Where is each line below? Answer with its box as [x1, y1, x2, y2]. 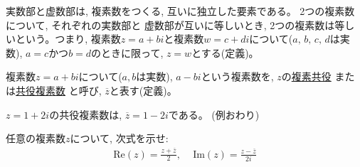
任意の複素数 [6, 131, 65, 146]
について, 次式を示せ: [70, 131, 169, 146]
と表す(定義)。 [109, 82, 177, 97]
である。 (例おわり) [168, 107, 260, 122]
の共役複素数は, [49, 107, 122, 122]
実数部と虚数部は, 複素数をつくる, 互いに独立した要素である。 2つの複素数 [6, 4, 355, 18]
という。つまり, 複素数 [15, 31, 121, 46]
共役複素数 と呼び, [16, 82, 102, 97]
